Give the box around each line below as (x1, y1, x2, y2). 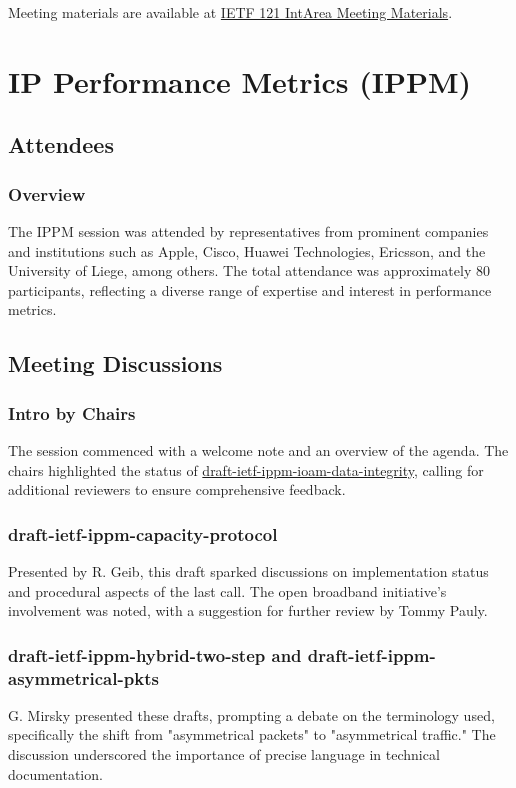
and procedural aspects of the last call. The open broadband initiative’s (8, 580, 447, 601)
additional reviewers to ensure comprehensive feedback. (8, 479, 346, 500)
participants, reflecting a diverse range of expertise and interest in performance (8, 279, 492, 300)
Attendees (8, 129, 114, 160)
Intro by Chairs (8, 400, 136, 425)
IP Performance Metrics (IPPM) (8, 60, 472, 101)
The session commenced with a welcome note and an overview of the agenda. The (8, 439, 509, 460)
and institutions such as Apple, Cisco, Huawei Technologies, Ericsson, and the (8, 240, 486, 261)
